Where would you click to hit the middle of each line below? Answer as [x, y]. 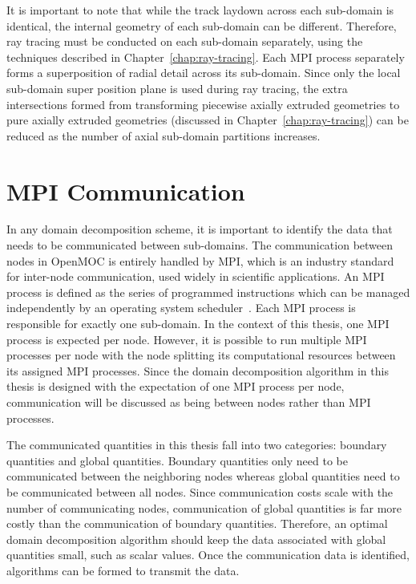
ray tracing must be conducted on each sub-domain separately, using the [185, 41]
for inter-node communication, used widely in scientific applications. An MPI [196, 276]
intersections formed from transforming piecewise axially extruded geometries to [203, 104]
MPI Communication [126, 191]
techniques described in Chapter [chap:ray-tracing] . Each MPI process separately [206, 57]
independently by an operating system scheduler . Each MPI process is [181, 308]
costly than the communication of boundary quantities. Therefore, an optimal [197, 523]
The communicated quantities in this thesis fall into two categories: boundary [197, 445]
